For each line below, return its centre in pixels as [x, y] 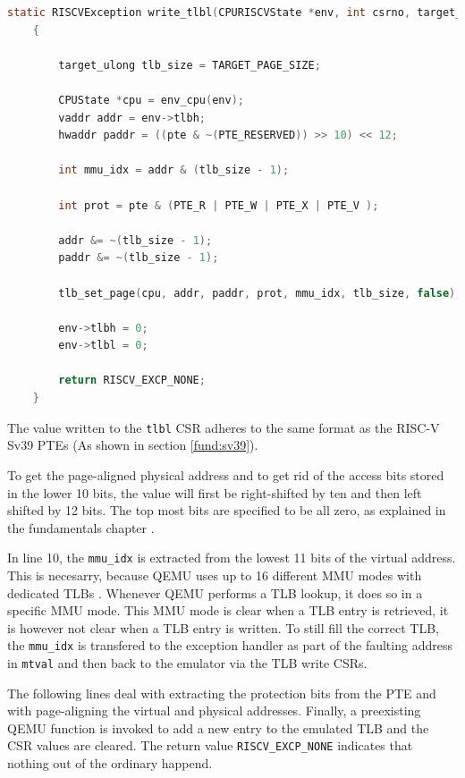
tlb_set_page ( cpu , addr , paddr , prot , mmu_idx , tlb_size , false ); [260, 293]
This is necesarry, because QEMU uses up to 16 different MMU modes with [215, 575]
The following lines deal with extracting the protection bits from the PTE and [222, 693]
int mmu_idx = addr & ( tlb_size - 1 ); [174, 170]
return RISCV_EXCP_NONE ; [132, 381]
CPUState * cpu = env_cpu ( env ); [151, 100]
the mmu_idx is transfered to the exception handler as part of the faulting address [230, 645]
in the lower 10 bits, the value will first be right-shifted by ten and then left [215, 492]
